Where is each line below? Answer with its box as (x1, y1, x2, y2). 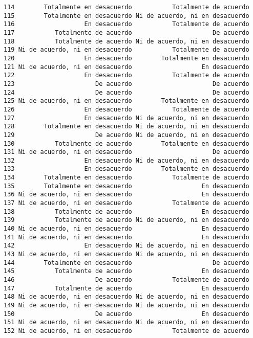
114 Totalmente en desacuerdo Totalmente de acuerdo (4, 4, 249, 11)
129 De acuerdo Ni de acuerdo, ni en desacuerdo (4, 131, 249, 139)
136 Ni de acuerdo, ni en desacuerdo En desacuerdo (4, 191, 249, 198)
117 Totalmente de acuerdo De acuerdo (4, 29, 249, 36)
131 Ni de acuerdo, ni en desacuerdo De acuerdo (4, 148, 249, 156)
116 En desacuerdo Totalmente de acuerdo (4, 20, 249, 28)
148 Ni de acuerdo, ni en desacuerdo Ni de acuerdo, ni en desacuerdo (4, 293, 249, 301)
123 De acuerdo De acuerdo (4, 80, 249, 87)
